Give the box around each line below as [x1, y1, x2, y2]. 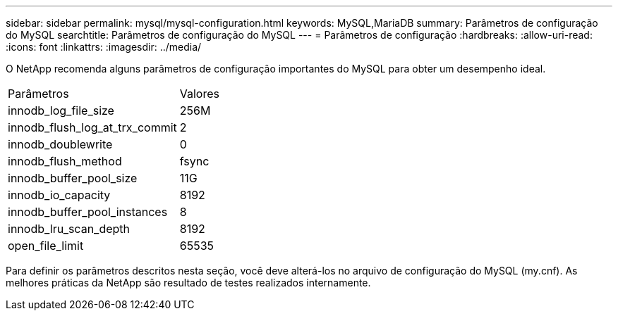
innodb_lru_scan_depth [8, 222, 131, 236]
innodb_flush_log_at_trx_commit [8, 120, 177, 134]
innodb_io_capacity [8, 188, 111, 202]
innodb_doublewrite [8, 137, 113, 151]
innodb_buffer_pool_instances [8, 205, 168, 219]
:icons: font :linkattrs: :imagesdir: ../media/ [6, 41, 202, 53]
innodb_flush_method [8, 154, 122, 168]
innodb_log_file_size [8, 103, 114, 118]
